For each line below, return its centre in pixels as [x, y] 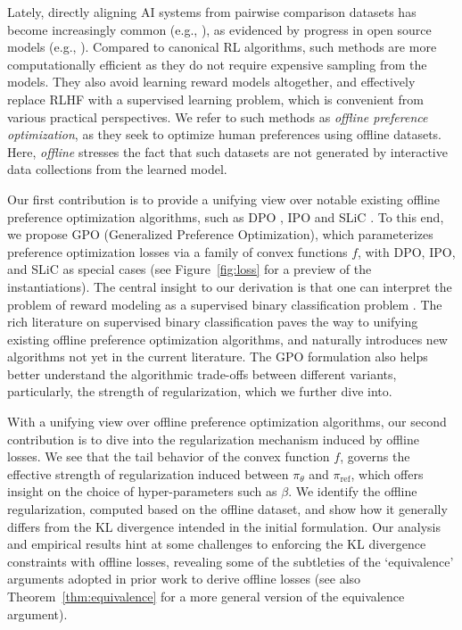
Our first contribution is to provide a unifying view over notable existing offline [224, 199]
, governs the [375, 456]
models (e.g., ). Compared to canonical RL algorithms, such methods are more [222, 47]
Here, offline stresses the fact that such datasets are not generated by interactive [227, 151]
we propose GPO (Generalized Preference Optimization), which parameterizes [220, 234]
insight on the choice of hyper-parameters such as [142, 491]
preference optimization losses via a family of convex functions [177, 251]
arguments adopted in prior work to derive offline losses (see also [184, 579]
